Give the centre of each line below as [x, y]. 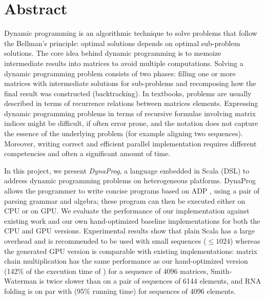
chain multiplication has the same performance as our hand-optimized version [126, 261]
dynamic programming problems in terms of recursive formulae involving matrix [130, 113]
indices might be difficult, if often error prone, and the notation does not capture [131, 123]
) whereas [245, 241]
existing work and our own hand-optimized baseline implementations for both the [132, 220]
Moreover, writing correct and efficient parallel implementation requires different [130, 143]
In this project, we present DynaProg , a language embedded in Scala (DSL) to [127, 170]
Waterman [21, 281]
